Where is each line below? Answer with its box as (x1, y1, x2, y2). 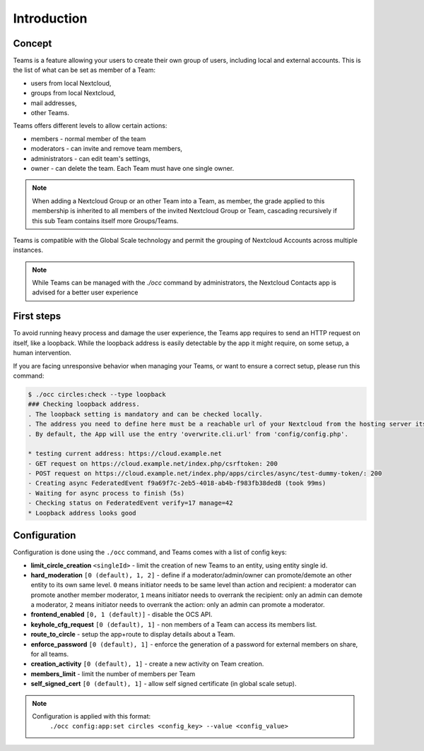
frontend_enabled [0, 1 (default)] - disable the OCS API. (30, 611, 213, 619)
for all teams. (30, 650, 69, 659)
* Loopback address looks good (28, 509, 137, 517)
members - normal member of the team (30, 134, 146, 143)
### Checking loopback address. (28, 400, 141, 409)
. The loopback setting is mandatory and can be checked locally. (28, 410, 263, 418)
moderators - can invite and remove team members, (30, 145, 183, 153)
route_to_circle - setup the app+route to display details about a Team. (30, 630, 236, 639)
